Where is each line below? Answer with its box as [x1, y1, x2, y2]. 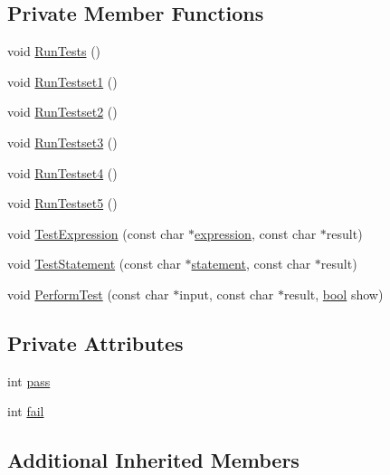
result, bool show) [283, 284, 384, 303]
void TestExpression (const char [7, 223, 185, 242]
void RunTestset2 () [7, 102, 118, 121]
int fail [7, 402, 44, 421]
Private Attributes [7, 328, 184, 356]
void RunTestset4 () [7, 163, 118, 182]
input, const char [179, 284, 274, 303]
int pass [7, 371, 51, 390]
